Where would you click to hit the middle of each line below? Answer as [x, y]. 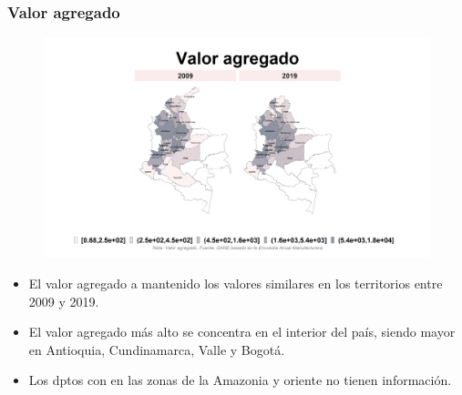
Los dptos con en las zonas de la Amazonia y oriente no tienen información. [240, 380]
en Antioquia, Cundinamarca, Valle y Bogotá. [157, 349]
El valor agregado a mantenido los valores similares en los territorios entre [236, 284]
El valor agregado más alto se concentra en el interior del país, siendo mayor [242, 332]
